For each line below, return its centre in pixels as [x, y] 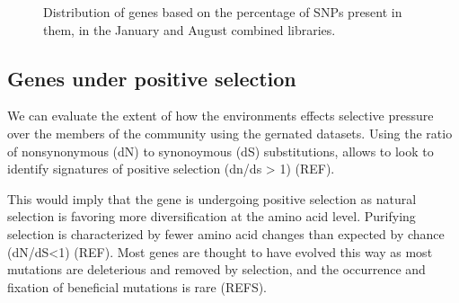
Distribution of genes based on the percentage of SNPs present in [223, 12]
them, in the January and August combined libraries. [190, 29]
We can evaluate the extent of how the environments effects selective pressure [221, 116]
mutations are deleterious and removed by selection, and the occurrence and [216, 269]
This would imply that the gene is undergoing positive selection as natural [212, 198]
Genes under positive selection [152, 78]
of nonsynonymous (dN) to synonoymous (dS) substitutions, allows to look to [221, 151]
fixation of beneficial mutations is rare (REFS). [137, 286]
